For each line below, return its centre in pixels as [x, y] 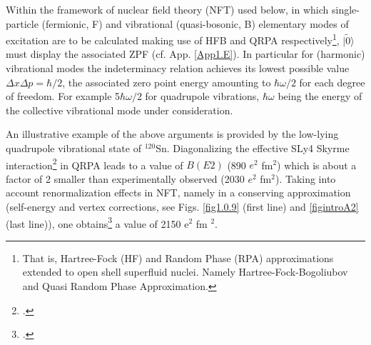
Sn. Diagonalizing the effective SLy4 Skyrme [253, 148]
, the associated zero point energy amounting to [167, 82]
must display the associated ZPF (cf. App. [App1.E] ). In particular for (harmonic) [185, 54]
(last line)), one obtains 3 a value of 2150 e [97, 222]
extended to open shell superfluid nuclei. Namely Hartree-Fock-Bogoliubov [185, 272]
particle [22, 23]
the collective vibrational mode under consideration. [120, 110]
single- [346, 9]
